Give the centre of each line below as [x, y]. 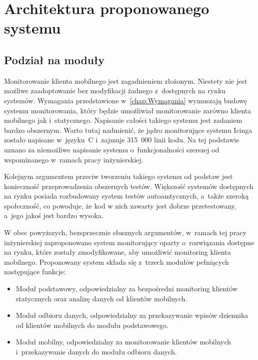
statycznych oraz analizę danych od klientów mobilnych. [101, 298]
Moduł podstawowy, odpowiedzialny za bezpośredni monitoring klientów [127, 289]
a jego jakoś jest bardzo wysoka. [54, 215]
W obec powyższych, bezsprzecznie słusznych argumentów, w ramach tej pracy [125, 232]
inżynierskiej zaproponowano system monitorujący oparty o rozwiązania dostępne [129, 242]
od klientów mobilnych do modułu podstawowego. [92, 325]
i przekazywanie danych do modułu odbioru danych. [96, 352]
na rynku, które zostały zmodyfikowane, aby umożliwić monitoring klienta [117, 252]
